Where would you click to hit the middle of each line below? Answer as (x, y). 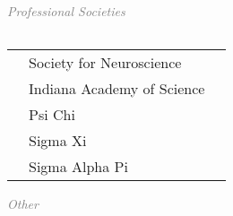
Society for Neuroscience (105, 62)
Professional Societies (66, 11)
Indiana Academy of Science (117, 88)
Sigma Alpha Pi (78, 166)
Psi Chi (52, 114)
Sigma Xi (58, 140)
